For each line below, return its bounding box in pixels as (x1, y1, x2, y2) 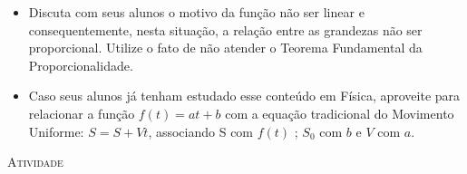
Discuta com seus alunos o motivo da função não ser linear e (28, 3, 365, 21)
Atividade (7, 152, 63, 171)
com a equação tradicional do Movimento (225, 103, 454, 122)
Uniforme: (28, 121, 84, 140)
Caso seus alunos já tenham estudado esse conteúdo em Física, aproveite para (28, 86, 461, 105)
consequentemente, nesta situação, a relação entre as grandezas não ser (28, 20, 423, 39)
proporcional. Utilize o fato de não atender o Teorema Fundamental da (28, 38, 423, 57)
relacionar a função (28, 103, 135, 122)
